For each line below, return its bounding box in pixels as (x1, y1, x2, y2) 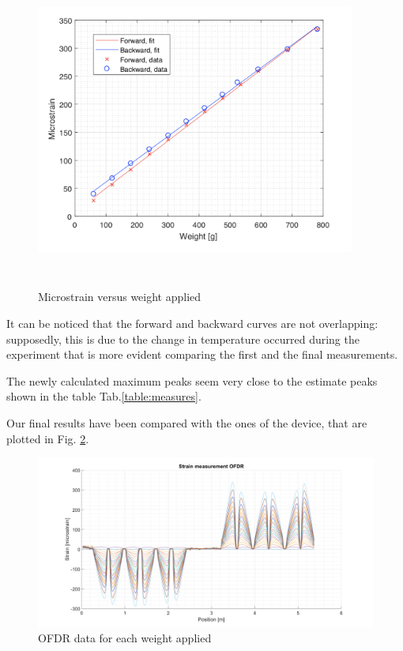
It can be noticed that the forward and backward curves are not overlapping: (6, 315, 379, 332)
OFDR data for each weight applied (38, 630, 212, 646)
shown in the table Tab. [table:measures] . (6, 388, 201, 405)
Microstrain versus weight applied (38, 288, 201, 305)
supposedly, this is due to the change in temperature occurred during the (6, 330, 360, 347)
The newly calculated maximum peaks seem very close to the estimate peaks (6, 372, 378, 389)
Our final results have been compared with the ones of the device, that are (6, 415, 367, 431)
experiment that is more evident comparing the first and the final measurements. (6, 346, 398, 363)
